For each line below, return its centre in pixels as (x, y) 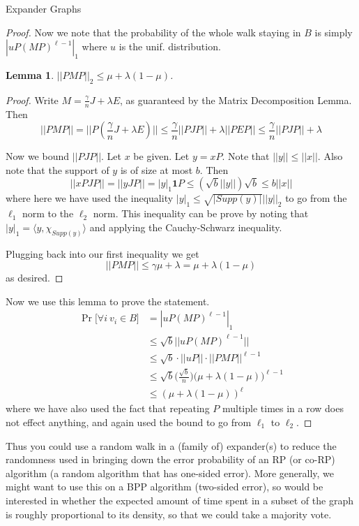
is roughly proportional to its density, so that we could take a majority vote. (169, 514)
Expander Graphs (44, 8)
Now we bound (37, 156)
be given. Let (161, 156)
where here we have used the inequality (90, 198)
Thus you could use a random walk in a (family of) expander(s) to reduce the (171, 445)
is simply (334, 32)
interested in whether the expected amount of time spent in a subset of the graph (179, 500)
